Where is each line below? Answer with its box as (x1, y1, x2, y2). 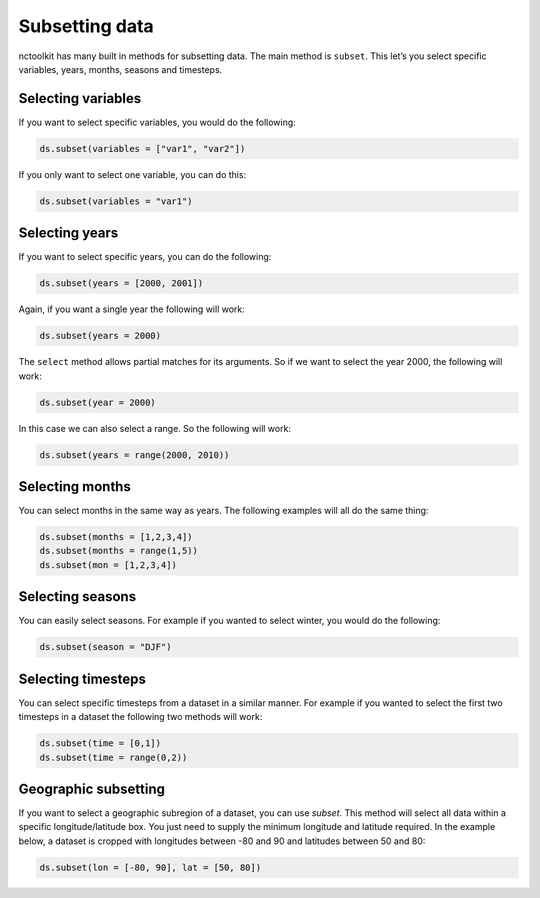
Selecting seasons (18, 588, 137, 605)
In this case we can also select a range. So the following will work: (18, 422, 292, 434)
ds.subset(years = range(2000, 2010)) (39, 449, 230, 460)
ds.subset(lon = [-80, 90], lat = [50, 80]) (39, 861, 262, 873)
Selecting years (18, 225, 119, 242)
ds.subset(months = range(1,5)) (39, 545, 199, 557)
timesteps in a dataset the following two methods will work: (18, 711, 263, 723)
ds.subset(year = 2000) (39, 396, 157, 408)
